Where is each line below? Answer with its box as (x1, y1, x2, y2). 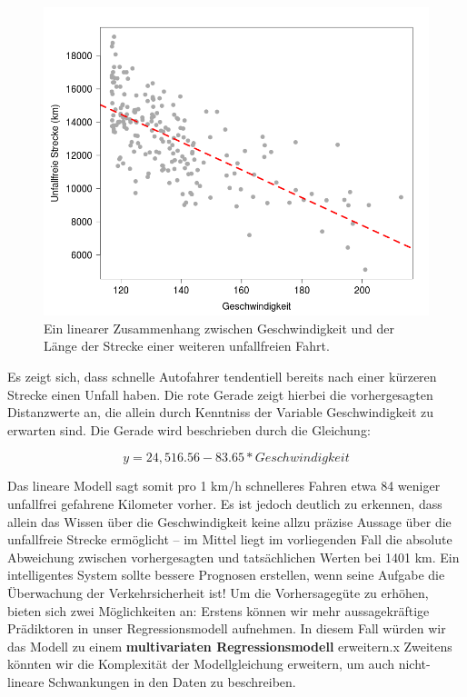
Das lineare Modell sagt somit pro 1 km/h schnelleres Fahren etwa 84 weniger (7, 476, 441, 495)
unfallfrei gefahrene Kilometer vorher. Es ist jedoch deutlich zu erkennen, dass (7, 493, 442, 513)
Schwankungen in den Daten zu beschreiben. (48, 672, 296, 691)
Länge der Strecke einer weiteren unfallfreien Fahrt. (44, 336, 330, 355)
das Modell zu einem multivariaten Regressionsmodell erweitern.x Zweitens (7, 636, 452, 655)
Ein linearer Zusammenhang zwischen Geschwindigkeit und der (44, 318, 395, 337)
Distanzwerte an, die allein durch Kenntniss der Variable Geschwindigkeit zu (7, 403, 433, 422)
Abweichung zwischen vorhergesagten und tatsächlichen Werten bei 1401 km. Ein (7, 547, 460, 566)
